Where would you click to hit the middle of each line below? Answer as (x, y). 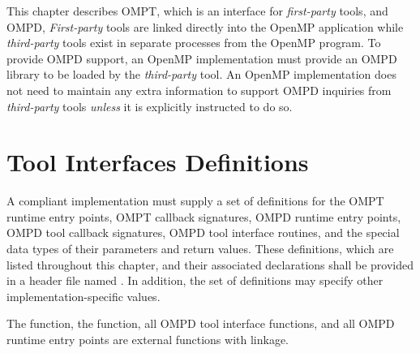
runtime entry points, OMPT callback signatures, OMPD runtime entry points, (204, 216)
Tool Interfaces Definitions (158, 162)
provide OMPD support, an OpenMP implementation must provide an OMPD (202, 58)
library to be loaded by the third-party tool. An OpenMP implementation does (201, 74)
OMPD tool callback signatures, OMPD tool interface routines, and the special (203, 232)
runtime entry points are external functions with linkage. (148, 340)
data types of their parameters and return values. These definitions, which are (200, 249)
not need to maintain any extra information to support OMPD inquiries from (199, 90)
